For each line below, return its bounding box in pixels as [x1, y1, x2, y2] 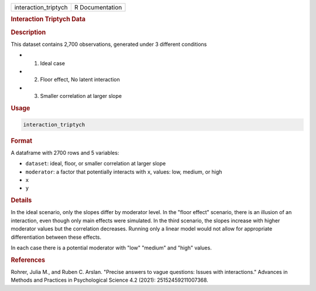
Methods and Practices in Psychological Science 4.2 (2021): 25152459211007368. [11, 276, 209, 284]
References [11, 256, 46, 264]
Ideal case [40, 59, 66, 67]
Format [11, 137, 32, 145]
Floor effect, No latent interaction [40, 76, 120, 83]
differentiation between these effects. [11, 234, 102, 241]
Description [11, 28, 46, 36]
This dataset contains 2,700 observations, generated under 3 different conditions [11, 40, 207, 48]
